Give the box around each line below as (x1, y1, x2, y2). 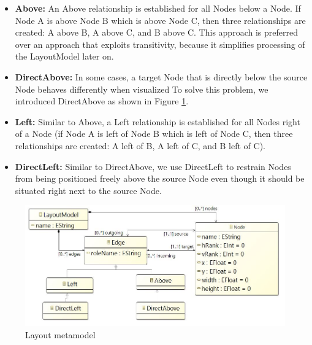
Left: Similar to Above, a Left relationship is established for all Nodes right (15, 115, 300, 128)
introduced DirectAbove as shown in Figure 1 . (15, 95, 189, 107)
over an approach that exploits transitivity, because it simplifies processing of (15, 37, 305, 50)
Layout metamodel (25, 328, 96, 341)
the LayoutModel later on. (15, 50, 114, 63)
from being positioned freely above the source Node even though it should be (15, 172, 305, 185)
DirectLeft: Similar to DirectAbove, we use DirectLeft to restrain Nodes (15, 160, 291, 172)
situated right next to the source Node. (15, 184, 162, 196)
